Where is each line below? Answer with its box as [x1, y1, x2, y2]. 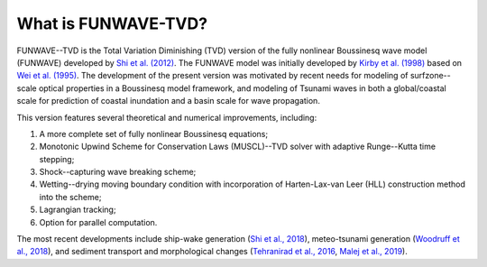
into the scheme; [39, 191, 102, 202]
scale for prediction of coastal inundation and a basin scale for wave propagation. [16, 96, 320, 106]
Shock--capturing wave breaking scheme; [39, 167, 197, 178]
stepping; [39, 153, 75, 164]
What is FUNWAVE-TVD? [16, 14, 207, 33]
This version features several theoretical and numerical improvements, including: [16, 112, 317, 123]
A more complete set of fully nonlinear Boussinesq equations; [39, 128, 269, 139]
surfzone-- [409, 70, 451, 81]
